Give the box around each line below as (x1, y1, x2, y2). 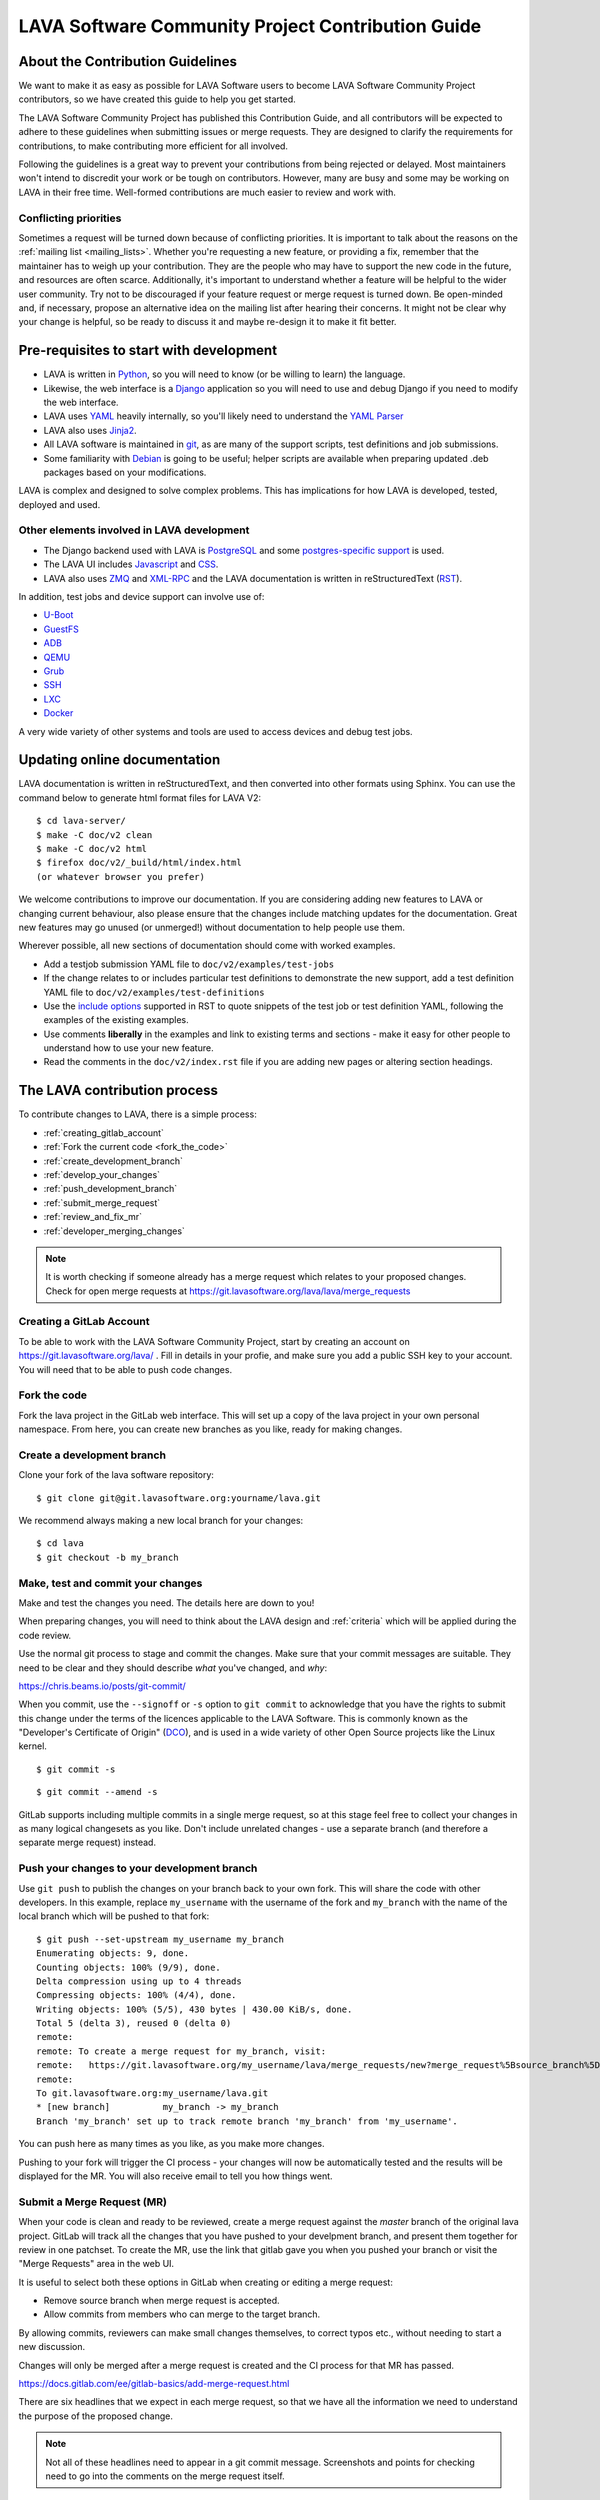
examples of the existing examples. (43, 1014, 189, 1026)
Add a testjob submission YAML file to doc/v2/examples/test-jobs (43, 958, 335, 970)
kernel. (18, 1740, 47, 1752)
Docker (43, 707, 74, 719)
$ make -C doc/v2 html (36, 843, 148, 854)
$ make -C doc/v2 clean (36, 829, 153, 840)
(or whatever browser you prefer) (36, 871, 205, 882)
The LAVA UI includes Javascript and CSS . (43, 558, 219, 570)
